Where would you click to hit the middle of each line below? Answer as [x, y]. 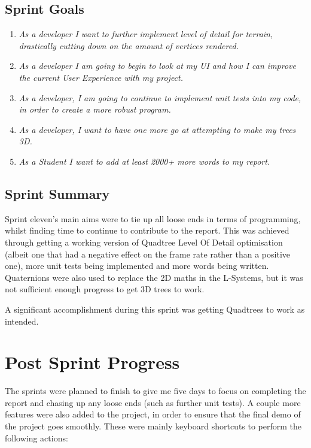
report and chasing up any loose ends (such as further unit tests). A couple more [153, 402]
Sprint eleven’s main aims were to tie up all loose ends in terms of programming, [153, 218]
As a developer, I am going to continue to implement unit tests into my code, [160, 97]
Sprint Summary [57, 193]
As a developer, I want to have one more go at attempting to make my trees [157, 129]
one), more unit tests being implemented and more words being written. [137, 266]
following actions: [36, 438]
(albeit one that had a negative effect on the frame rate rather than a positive [147, 254]
